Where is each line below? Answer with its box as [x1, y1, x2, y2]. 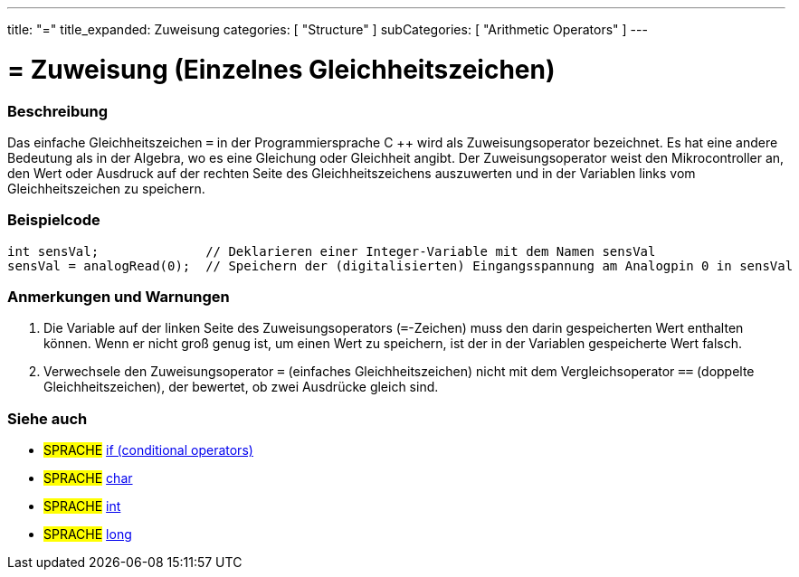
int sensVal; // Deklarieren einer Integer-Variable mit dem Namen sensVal [7, 243, 656, 259]
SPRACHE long [43, 526, 132, 543]
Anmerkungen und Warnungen [7, 288, 230, 306]
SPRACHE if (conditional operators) [43, 442, 253, 459]
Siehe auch [7, 409, 88, 428]
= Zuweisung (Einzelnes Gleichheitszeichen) [7, 53, 556, 85]
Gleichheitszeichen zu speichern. [7, 180, 205, 196]
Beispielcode [7, 211, 100, 230]
